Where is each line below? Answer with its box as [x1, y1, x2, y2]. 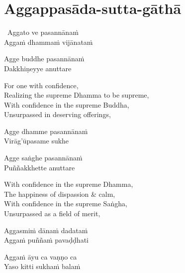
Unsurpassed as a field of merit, [4, 208, 100, 219]
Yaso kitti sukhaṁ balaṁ [4, 261, 81, 272]
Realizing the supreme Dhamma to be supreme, [4, 90, 149, 100]
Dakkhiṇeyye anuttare [4, 63, 72, 73]
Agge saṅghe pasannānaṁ [4, 152, 83, 163]
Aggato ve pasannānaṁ [7, 27, 79, 37]
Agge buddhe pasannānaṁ [4, 53, 85, 64]
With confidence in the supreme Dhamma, [4, 179, 133, 189]
